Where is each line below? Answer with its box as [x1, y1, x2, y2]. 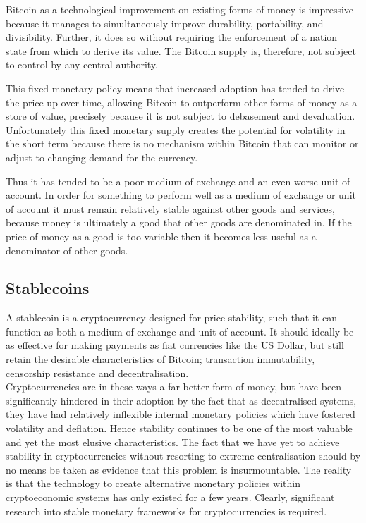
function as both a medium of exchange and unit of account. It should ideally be [6, 324, 354, 338]
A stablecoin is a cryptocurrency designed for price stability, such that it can [6, 310, 337, 325]
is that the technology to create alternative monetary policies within [6, 476, 300, 491]
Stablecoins [6, 277, 90, 299]
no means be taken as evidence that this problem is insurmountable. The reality [6, 462, 352, 476]
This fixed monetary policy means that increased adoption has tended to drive [6, 80, 345, 95]
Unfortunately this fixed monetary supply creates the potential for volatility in [6, 122, 346, 137]
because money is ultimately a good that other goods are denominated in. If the [6, 215, 352, 230]
